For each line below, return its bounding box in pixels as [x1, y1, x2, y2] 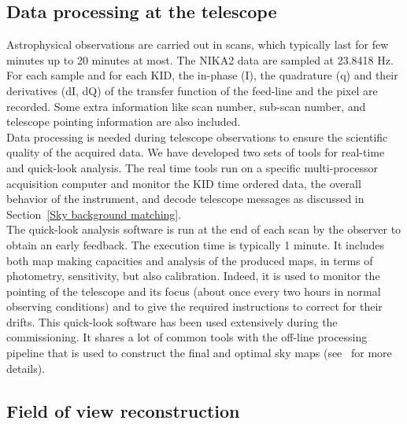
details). [6, 359, 46, 376]
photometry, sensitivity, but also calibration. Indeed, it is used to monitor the [6, 267, 380, 284]
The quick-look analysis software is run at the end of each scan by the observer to [6, 221, 401, 238]
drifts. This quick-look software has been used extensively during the [6, 313, 338, 330]
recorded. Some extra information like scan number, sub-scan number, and [6, 98, 366, 114]
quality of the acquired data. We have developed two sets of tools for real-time [6, 144, 385, 160]
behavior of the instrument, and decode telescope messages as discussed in [6, 190, 364, 207]
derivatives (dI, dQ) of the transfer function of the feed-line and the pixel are [6, 82, 378, 98]
